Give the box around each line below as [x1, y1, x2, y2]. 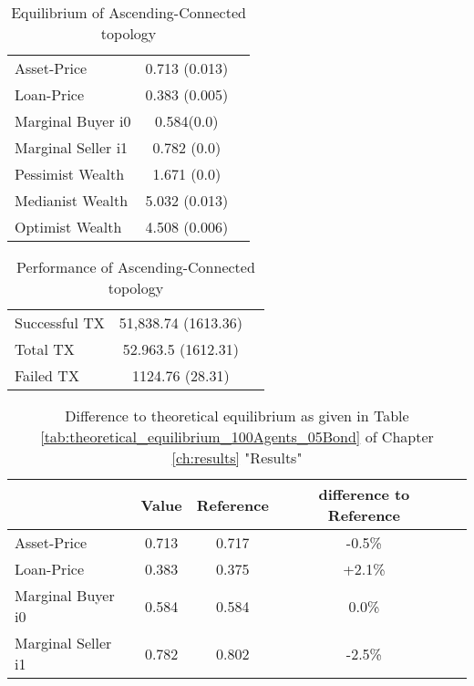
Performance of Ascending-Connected [16, 256, 255, 277]
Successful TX [15, 312, 105, 333]
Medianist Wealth [15, 190, 129, 211]
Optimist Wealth [15, 216, 122, 237]
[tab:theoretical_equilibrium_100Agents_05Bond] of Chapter [40, 426, 434, 447]
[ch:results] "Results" [171, 447, 303, 468]
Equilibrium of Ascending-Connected [11, 2, 246, 23]
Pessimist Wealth [15, 163, 125, 184]
